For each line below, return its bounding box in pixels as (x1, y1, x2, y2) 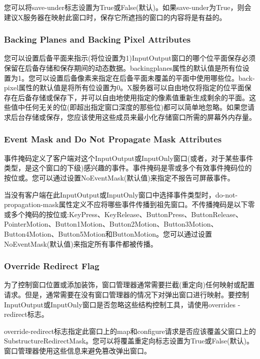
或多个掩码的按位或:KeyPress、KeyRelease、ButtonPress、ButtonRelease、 (4, 209, 242, 219)
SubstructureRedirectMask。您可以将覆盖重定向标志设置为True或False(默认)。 (4, 335, 253, 346)
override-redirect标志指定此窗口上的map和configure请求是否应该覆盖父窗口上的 (4, 325, 256, 336)
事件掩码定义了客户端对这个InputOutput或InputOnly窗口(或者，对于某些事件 (4, 152, 253, 163)
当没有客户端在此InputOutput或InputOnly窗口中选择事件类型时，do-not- (4, 189, 238, 200)
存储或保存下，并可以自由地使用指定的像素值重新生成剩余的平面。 (31, 92, 249, 102)
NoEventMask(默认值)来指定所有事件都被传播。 (4, 238, 157, 249)
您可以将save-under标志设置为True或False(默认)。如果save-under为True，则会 (4, 2, 251, 12)
